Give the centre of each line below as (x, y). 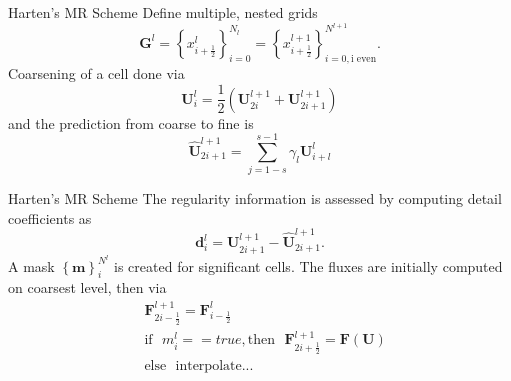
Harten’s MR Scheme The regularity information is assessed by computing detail (255, 198)
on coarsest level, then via (87, 287)
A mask (31, 265)
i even (363, 59)
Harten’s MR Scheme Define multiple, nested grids (163, 12)
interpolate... (214, 366)
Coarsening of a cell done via (96, 73)
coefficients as (50, 217)
